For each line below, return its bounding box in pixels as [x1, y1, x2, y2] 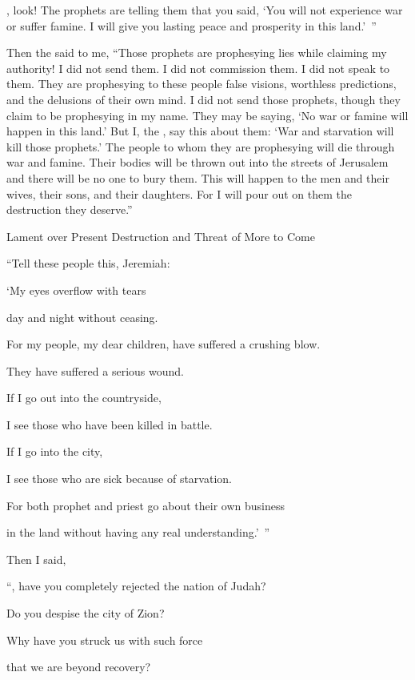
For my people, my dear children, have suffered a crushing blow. [6, 336, 321, 352]
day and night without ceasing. [6, 308, 158, 325]
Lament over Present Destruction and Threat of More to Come [6, 227, 315, 244]
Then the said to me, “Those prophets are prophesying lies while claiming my [6, 44, 387, 61]
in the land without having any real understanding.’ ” [6, 524, 270, 541]
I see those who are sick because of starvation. [6, 470, 232, 487]
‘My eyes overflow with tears [6, 281, 146, 298]
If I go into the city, [6, 443, 103, 460]
